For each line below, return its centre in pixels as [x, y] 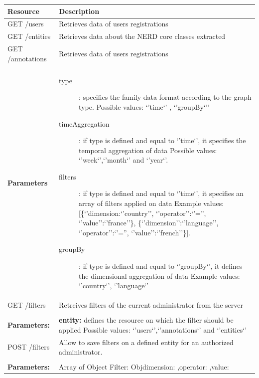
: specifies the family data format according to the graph [165, 97]
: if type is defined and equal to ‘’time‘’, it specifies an [161, 193]
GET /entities [29, 36]
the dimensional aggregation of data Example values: [159, 276]
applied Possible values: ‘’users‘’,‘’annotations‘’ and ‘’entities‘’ [153, 329]
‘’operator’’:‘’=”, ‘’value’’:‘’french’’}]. [134, 232]
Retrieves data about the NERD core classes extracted [142, 36]
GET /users [26, 24]
